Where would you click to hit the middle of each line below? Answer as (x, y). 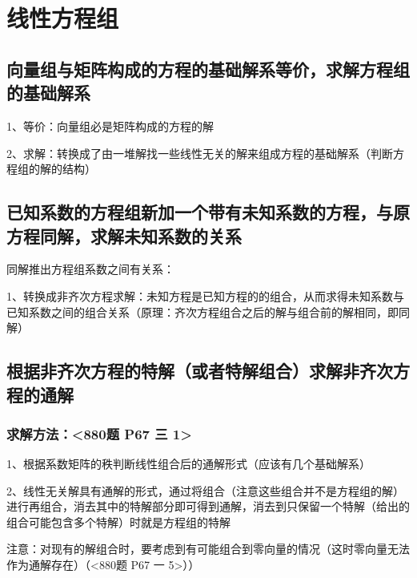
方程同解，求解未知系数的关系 (124, 235)
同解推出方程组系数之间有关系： (90, 269)
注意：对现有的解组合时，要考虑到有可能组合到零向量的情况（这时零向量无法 (208, 549)
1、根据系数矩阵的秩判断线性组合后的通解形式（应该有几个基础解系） (188, 464)
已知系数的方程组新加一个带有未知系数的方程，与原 (208, 212)
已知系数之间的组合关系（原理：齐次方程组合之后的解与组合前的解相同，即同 (208, 311)
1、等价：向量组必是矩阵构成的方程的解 (110, 125)
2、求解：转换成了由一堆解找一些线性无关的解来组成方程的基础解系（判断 (200, 153)
